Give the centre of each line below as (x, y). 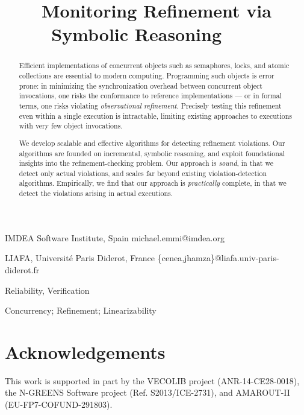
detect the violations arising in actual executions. (96, 193)
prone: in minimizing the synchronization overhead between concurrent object (141, 85)
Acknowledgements (85, 351)
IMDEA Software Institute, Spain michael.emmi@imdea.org (115, 237)
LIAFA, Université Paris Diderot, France (80, 258)
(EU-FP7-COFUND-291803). (59, 404)
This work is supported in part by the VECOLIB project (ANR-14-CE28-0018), (152, 380)
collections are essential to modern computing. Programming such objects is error (147, 76)
